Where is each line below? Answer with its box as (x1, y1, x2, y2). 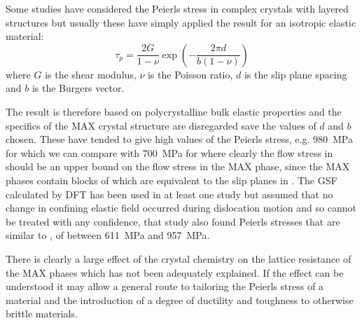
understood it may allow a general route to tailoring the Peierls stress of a (6, 279, 323, 294)
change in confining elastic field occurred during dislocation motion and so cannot (6, 200, 356, 215)
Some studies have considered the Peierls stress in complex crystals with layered (6, 1, 349, 15)
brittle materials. (6, 306, 78, 321)
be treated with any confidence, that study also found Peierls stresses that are (6, 214, 340, 228)
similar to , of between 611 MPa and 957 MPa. (6, 228, 210, 242)
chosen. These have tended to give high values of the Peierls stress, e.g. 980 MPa (6, 132, 353, 146)
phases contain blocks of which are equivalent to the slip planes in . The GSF (6, 172, 337, 187)
